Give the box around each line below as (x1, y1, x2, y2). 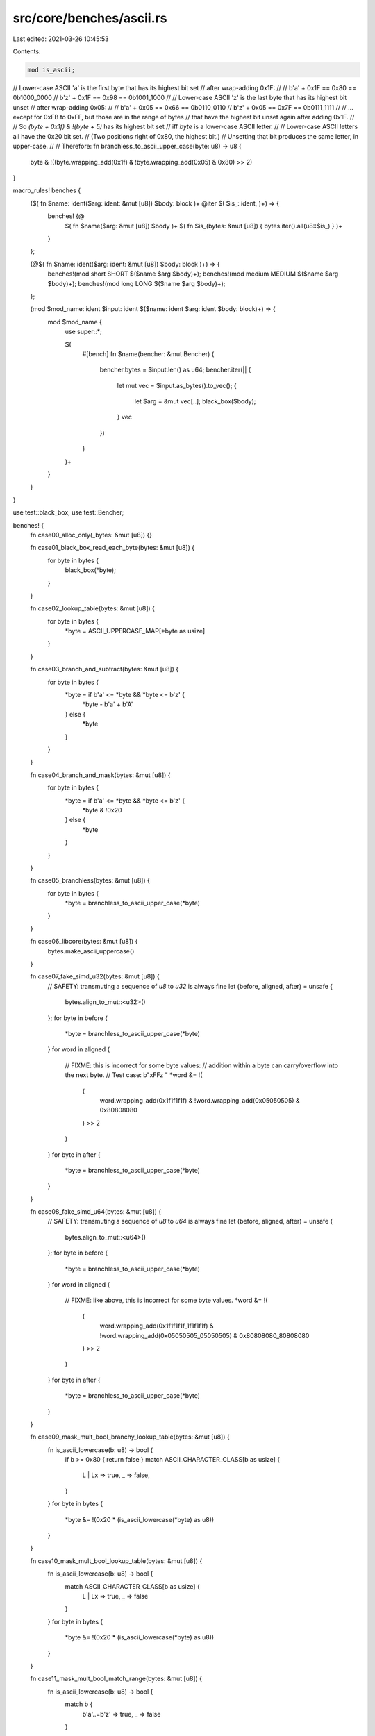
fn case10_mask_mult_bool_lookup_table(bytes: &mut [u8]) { (30, 1556, 203, 1565)
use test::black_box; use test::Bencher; (12, 508, 124, 517)
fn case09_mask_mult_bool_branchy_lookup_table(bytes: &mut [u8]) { (30, 1433, 230, 1441)
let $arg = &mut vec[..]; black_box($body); (134, 397, 256, 406)
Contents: (12, 47, 41, 56)
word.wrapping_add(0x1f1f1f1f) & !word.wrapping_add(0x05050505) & (99, 1096, 300, 1104)
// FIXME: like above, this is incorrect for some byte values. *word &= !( (65, 1296, 268, 1305)
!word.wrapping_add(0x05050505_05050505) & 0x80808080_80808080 (99, 1331, 310, 1339)
